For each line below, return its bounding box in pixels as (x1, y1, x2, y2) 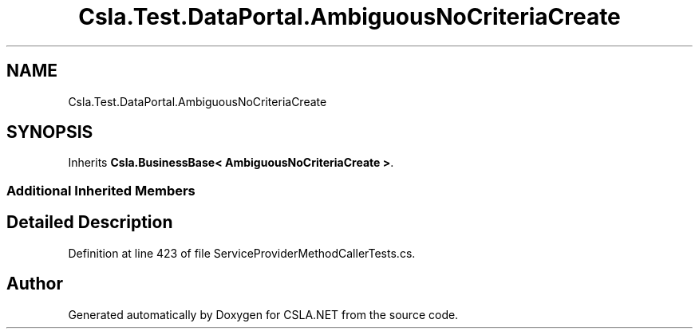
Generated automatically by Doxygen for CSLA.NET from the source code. (68, 307, 459, 321)
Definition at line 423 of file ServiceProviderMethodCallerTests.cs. (68, 246, 416, 260)
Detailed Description (6, 212, 173, 233)
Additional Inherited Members (6, 182, 195, 199)
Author (6, 274, 63, 294)
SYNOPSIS (6, 122, 93, 143)
